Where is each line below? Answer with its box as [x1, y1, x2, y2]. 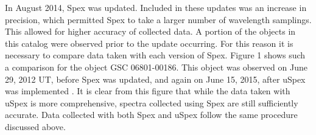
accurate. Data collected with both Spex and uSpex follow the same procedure [5, 108, 298, 121]
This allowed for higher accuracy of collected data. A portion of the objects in [5, 25, 296, 38]
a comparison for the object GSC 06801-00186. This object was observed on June [5, 60, 307, 73]
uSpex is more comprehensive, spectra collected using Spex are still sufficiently [5, 96, 298, 109]
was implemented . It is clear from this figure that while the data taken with [5, 85, 290, 97]
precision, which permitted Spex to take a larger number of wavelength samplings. [5, 13, 312, 26]
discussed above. [5, 120, 66, 133]
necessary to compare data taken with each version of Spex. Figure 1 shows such [5, 49, 306, 61]
